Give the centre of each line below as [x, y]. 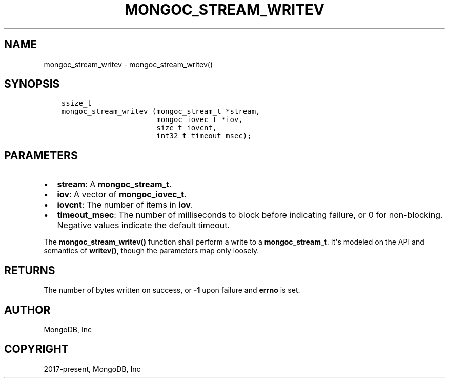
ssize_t [76, 103]
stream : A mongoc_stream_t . [114, 184]
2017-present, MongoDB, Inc [92, 369]
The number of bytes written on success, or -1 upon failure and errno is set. [172, 290]
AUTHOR [27, 310]
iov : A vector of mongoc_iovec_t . [122, 195]
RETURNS [30, 270]
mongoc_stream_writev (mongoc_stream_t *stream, [161, 112]
